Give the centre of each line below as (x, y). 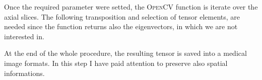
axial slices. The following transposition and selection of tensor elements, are (122, 16)
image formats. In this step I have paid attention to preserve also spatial (116, 63)
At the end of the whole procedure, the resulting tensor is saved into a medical (125, 53)
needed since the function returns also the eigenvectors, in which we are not (121, 26)
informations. (24, 73)
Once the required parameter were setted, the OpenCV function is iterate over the (131, 7)
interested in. (24, 36)
